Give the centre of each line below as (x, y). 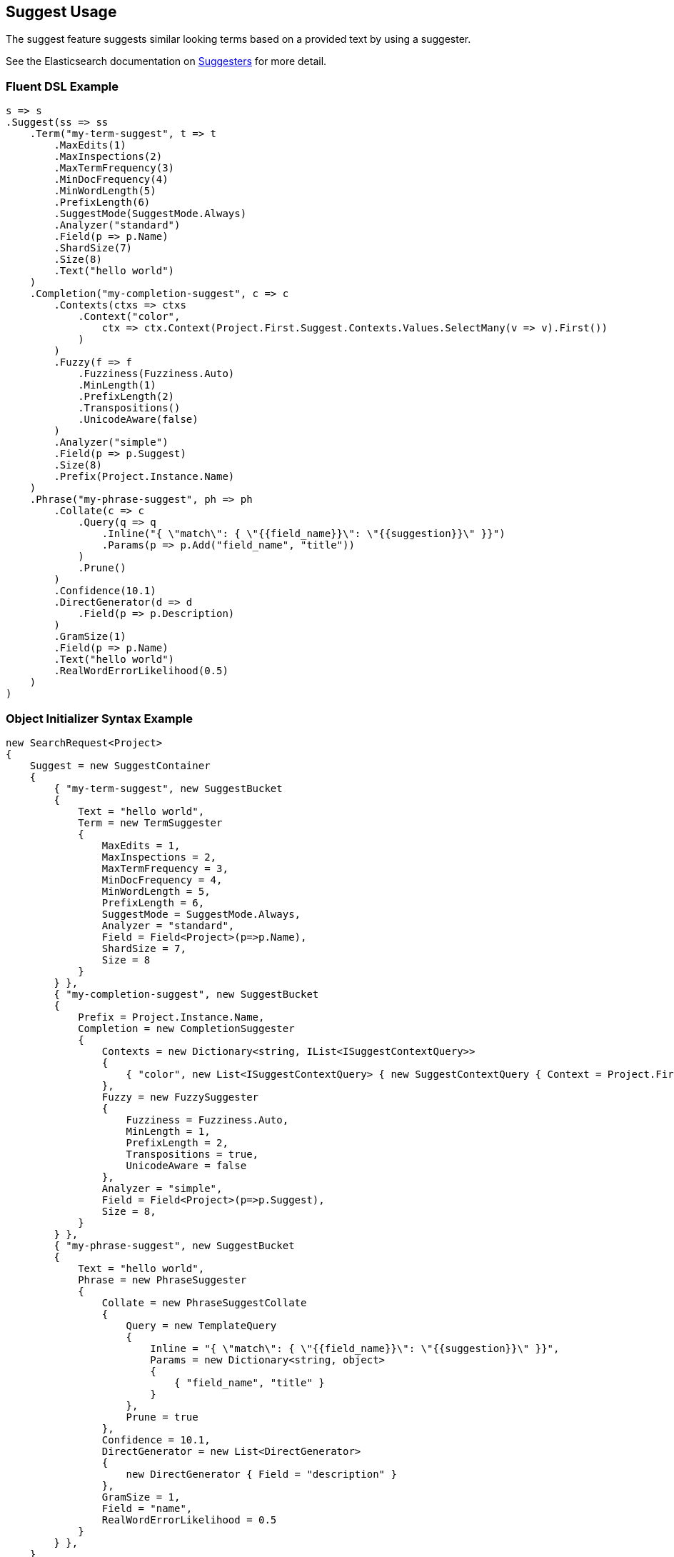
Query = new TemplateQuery (201, 1325)
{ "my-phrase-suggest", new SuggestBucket (174, 1245)
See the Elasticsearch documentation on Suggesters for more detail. (166, 61)
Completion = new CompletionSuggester (186, 1028)
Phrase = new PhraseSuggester (162, 1280)
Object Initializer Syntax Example (99, 718)
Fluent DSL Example (62, 86)
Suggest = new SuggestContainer (120, 765)
